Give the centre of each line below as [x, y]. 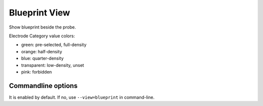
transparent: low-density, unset [53, 65]
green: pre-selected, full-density [54, 45]
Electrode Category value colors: [42, 36]
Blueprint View [39, 13]
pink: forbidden [37, 72]
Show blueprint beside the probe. [43, 27]
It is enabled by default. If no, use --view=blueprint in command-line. [82, 97]
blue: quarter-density [42, 59]
